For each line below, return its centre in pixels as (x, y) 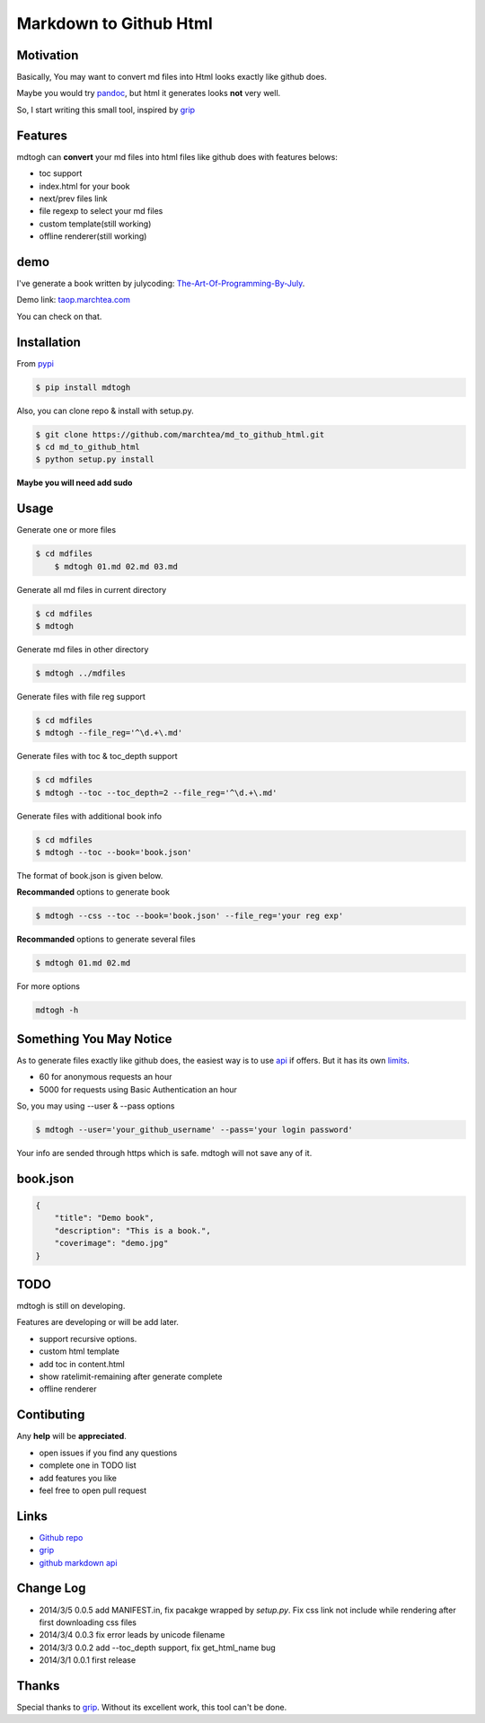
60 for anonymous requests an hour (106, 1077)
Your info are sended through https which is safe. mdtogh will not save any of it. (164, 1153)
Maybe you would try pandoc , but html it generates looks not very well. (149, 93)
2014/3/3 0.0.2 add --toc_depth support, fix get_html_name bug (157, 1648)
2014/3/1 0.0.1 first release (88, 1660)
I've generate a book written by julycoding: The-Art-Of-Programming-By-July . (161, 283)
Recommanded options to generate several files (106, 940)
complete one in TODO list (88, 1465)
